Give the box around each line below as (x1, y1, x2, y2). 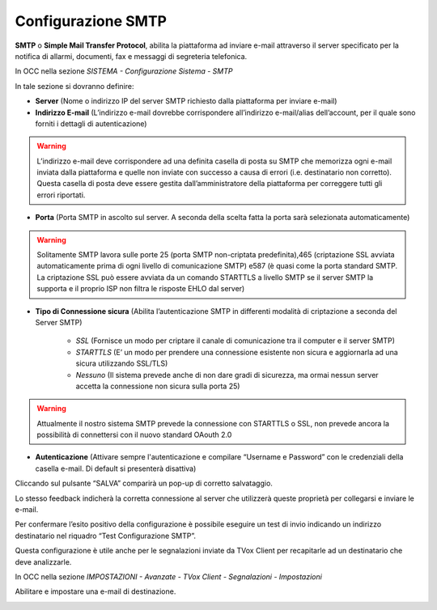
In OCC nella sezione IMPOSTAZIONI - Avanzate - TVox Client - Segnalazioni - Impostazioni (15, 572, 323, 582)
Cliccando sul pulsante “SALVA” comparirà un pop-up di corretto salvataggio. (15, 478, 273, 489)
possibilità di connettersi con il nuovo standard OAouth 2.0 (36, 430, 232, 440)
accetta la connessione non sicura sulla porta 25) (75, 381, 240, 391)
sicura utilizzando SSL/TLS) (75, 358, 168, 368)
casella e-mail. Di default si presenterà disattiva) (35, 464, 197, 473)
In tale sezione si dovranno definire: (15, 81, 134, 91)
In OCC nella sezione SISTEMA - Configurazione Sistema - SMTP (15, 66, 233, 76)
